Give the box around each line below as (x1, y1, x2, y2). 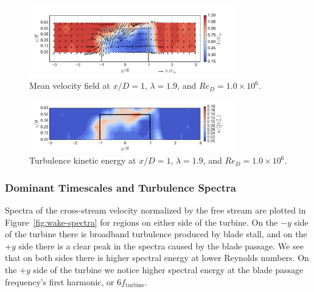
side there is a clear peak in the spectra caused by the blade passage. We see (18, 239, 304, 252)
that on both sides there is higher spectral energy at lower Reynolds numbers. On (5, 251, 309, 264)
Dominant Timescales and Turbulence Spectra (5, 179, 237, 195)
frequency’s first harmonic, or (5, 275, 114, 288)
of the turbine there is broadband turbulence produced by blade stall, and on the (5, 228, 307, 240)
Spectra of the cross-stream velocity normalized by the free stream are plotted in (5, 203, 306, 216)
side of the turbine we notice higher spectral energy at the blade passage (33, 263, 304, 276)
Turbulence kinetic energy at (29, 154, 136, 167)
